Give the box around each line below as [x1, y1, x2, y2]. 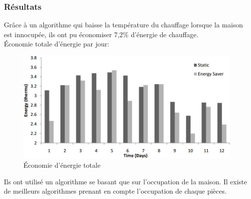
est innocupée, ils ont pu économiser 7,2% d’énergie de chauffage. [4, 29, 198, 39]
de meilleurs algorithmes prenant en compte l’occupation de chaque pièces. [4, 186, 227, 196]
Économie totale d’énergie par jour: [4, 39, 110, 49]
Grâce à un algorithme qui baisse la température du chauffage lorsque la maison [4, 20, 243, 30]
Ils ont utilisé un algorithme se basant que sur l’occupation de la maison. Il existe [4, 176, 247, 186]
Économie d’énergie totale [23, 160, 101, 170]
